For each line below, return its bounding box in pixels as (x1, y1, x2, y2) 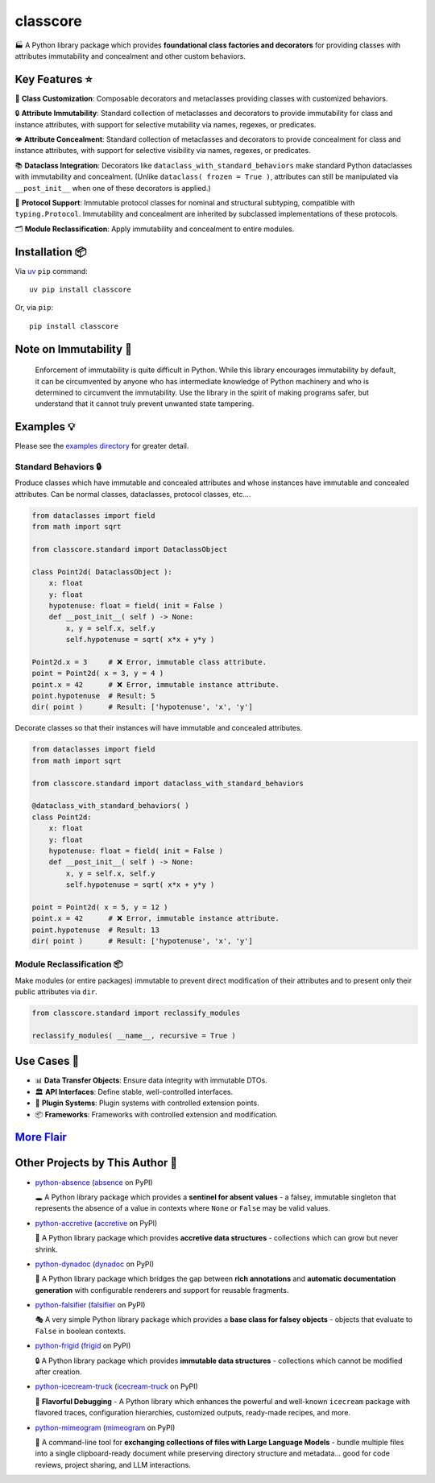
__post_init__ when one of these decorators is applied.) (14, 183, 211, 193)
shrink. (35, 1245, 58, 1254)
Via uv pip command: (14, 266, 88, 275)
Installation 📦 (14, 245, 87, 259)
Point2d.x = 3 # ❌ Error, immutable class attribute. (31, 657, 267, 666)
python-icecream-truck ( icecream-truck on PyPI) (35, 1382, 199, 1391)
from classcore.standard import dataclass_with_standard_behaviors (31, 778, 304, 788)
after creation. (35, 1367, 82, 1377)
